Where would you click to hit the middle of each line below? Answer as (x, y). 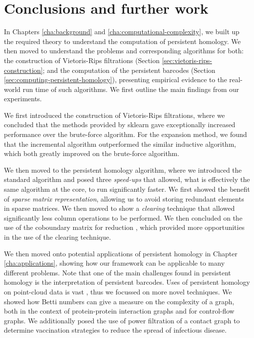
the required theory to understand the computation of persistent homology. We (122, 41)
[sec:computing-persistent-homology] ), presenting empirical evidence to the (116, 79)
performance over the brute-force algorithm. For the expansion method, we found (126, 134)
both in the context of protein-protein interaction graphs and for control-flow (119, 311)
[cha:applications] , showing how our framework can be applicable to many (114, 263)
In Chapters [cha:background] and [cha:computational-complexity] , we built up (122, 32)
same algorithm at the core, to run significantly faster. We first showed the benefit (127, 189)
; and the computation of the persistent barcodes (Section (129, 70)
